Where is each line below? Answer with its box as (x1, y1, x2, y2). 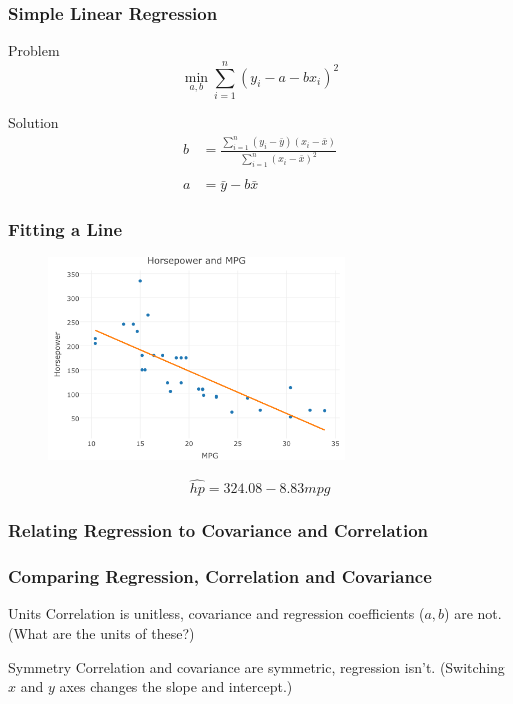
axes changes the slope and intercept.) (59, 676, 293, 697)
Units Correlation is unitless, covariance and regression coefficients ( (8, 603, 425, 624)
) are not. (444, 603, 502, 624)
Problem (8, 40, 60, 61)
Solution (8, 111, 59, 132)
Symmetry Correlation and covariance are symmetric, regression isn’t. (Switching (8, 656, 505, 677)
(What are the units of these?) (8, 623, 195, 644)
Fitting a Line (8, 217, 123, 242)
